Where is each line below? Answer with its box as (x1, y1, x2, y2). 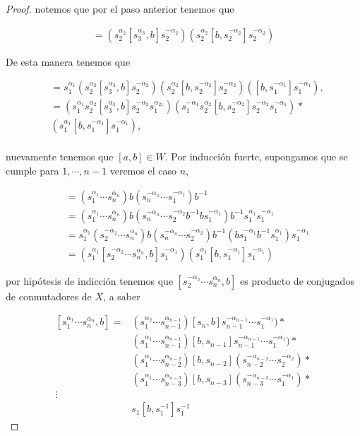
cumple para (6, 163, 59, 177)
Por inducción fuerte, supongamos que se (171, 149, 348, 164)
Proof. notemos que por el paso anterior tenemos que (6, 1, 234, 16)
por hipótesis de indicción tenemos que (6, 273, 174, 288)
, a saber (103, 288, 140, 303)
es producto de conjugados (239, 273, 354, 288)
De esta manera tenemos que (6, 54, 131, 69)
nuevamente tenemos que (6, 149, 114, 164)
